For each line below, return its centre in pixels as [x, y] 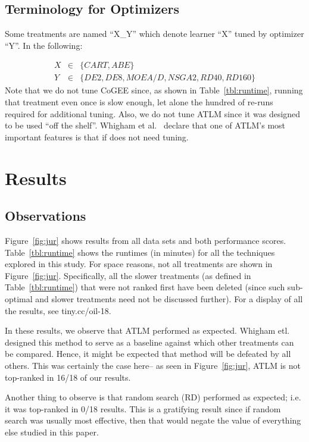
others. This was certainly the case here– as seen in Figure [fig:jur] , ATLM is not [153, 365]
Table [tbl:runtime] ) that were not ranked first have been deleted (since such [145, 287]
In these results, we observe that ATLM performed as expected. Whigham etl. [147, 330]
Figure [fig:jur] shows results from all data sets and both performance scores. [146, 240]
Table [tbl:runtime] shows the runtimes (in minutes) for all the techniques [140, 252]
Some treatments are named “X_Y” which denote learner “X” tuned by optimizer [154, 34]
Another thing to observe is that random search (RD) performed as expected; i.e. [153, 397]
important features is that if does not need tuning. [97, 137]
